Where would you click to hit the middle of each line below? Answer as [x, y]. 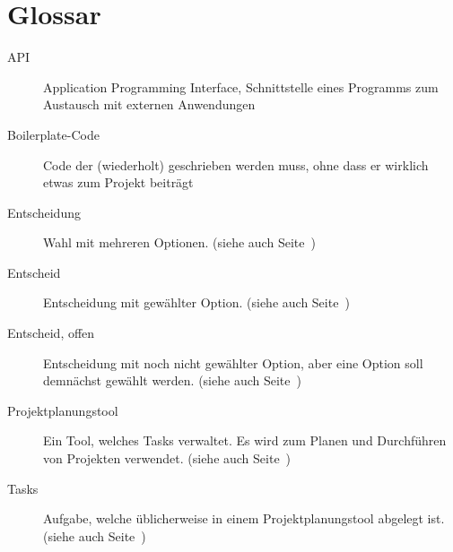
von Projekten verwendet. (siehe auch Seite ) [167, 458]
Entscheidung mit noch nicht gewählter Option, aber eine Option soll [233, 362]
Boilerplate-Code [53, 134]
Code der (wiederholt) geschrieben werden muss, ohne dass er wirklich [236, 164]
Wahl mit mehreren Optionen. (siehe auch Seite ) [179, 242]
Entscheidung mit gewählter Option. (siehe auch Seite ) [196, 302]
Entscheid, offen [51, 333]
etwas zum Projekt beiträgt [118, 182]
